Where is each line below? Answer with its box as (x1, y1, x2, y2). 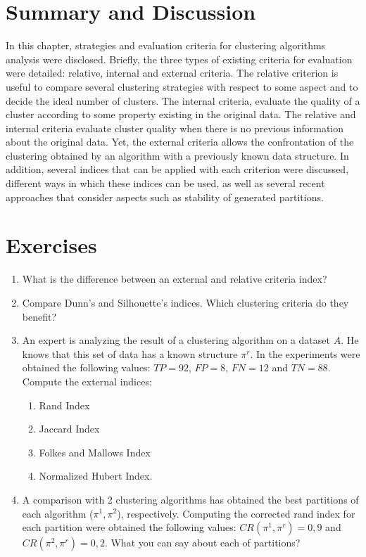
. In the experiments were (250, 346, 360, 361)
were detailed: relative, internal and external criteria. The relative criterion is (6, 65, 339, 80)
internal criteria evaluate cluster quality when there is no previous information (6, 120, 344, 135)
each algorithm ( (22, 506, 94, 520)
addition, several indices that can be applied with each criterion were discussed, (6, 162, 349, 177)
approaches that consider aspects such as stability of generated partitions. (6, 189, 324, 204)
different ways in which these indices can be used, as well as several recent (6, 176, 325, 191)
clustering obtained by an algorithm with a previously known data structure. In (6, 148, 349, 162)
